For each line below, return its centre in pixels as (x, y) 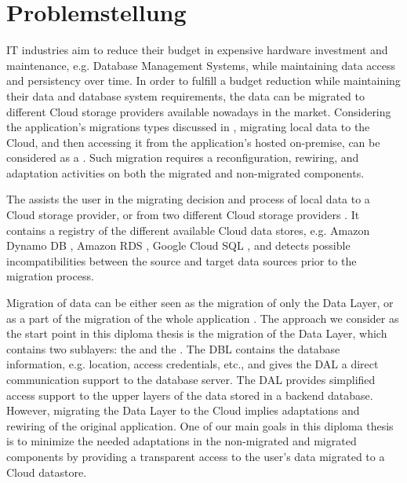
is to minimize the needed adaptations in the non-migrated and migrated (182, 441)
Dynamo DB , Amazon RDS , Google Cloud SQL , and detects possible (178, 245)
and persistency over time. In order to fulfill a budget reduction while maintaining (203, 80)
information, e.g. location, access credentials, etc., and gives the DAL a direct (193, 364)
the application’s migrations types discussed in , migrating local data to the (188, 127)
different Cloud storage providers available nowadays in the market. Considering (199, 111)
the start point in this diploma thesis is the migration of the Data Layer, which (197, 333)
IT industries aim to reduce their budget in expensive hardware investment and (197, 50)
